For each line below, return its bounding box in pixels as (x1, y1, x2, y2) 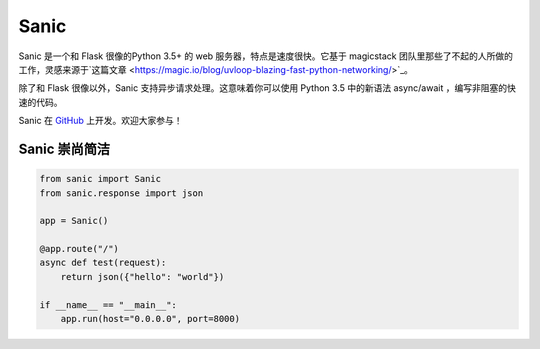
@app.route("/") (39, 243, 120, 255)
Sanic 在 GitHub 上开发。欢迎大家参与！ (18, 115, 183, 127)
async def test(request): (39, 257, 167, 269)
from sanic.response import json (39, 187, 204, 199)
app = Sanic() (39, 215, 109, 227)
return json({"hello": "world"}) (60, 271, 225, 282)
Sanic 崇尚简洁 (18, 140, 111, 157)
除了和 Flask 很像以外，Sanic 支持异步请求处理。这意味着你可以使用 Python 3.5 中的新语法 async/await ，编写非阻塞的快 (18, 82, 517, 94)
